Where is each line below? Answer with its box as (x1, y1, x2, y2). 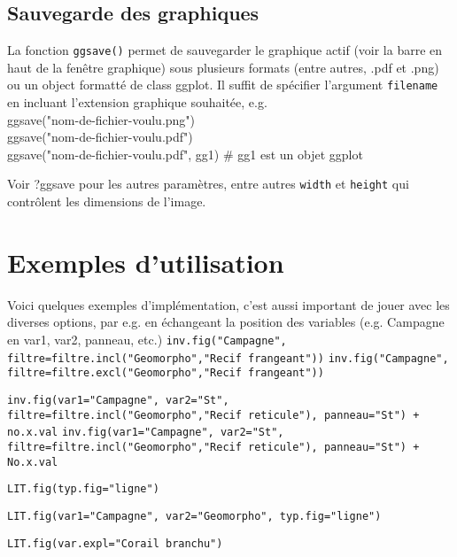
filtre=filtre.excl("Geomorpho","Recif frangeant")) (7, 367, 324, 380)
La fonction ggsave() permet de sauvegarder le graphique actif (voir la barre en (7, 41, 443, 59)
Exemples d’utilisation (7, 244, 284, 280)
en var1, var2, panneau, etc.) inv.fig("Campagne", (7, 330, 287, 349)
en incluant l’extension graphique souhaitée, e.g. (7, 93, 267, 112)
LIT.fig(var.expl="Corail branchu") (7, 537, 223, 550)
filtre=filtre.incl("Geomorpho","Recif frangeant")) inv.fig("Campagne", (7, 352, 449, 365)
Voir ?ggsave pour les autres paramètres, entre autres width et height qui (7, 174, 409, 193)
